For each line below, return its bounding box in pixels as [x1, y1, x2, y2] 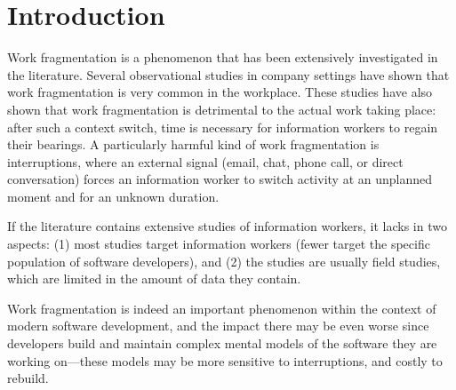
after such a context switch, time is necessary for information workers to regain [7, 117, 438, 136]
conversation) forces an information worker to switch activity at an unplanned [7, 170, 433, 188]
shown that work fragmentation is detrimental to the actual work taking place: [7, 99, 436, 118]
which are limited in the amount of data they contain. [7, 269, 301, 288]
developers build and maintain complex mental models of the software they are [7, 334, 437, 353]
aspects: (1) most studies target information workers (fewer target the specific [7, 235, 430, 253]
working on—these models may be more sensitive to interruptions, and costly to [7, 351, 443, 370]
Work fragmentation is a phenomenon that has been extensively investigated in [7, 48, 438, 67]
